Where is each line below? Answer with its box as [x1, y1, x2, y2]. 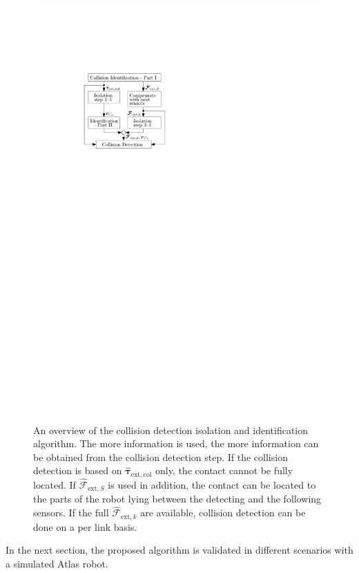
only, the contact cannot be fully [155, 463, 293, 478]
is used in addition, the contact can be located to [108, 477, 316, 491]
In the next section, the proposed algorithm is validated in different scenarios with [6, 543, 353, 557]
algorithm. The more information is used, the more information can [33, 436, 319, 451]
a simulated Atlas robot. [6, 556, 108, 570]
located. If [33, 477, 76, 491]
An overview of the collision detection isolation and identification [33, 422, 309, 437]
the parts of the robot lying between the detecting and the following [33, 491, 322, 506]
